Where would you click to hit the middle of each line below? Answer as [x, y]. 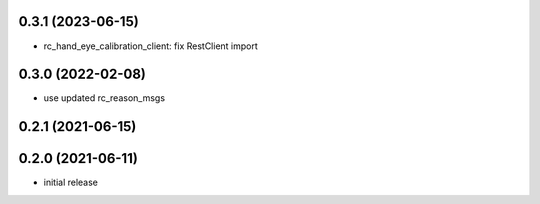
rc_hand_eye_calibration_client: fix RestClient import [151, 46]
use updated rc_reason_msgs [104, 98]
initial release [71, 182]
